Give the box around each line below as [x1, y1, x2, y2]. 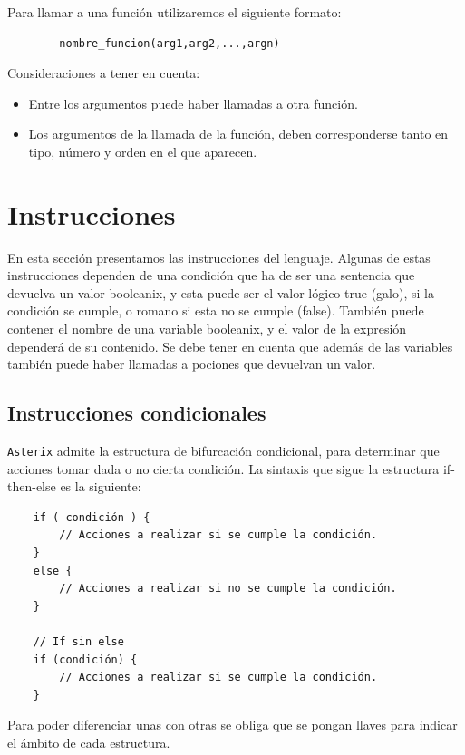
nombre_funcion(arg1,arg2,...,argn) [59, 36, 280, 50]
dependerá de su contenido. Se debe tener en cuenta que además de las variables [7, 336, 453, 355]
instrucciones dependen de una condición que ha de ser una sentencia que [7, 266, 415, 285]
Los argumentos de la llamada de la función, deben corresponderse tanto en [28, 124, 449, 143]
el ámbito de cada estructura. [7, 733, 170, 752]
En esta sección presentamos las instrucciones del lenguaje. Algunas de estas [7, 247, 431, 266]
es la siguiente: [60, 477, 141, 496]
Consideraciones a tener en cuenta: [7, 63, 200, 82]
